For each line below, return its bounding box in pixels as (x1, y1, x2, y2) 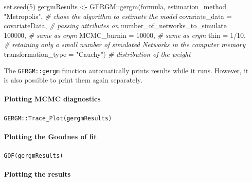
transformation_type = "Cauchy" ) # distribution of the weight (4, 49, 191, 59)
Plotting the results (4, 169, 71, 179)
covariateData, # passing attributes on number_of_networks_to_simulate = (4, 20, 234, 31)
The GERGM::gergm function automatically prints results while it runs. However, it (4, 65, 249, 75)
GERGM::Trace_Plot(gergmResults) (4, 115, 112, 122)
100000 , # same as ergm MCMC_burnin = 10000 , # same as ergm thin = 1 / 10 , (4, 30, 246, 40)
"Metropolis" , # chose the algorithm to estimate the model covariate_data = (4, 11, 232, 21)
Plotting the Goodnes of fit (4, 131, 97, 141)
